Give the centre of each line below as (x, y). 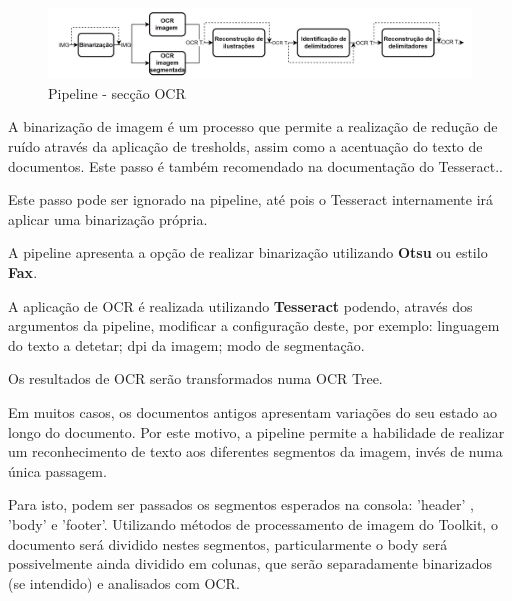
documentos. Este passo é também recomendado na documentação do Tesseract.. (255, 165)
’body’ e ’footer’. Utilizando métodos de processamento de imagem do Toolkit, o (253, 523)
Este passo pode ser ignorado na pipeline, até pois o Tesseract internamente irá (251, 199)
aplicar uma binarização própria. (108, 218)
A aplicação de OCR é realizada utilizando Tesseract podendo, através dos (240, 305)
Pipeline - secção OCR (117, 92)
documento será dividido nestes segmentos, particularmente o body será (228, 543)
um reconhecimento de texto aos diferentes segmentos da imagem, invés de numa (255, 451)
